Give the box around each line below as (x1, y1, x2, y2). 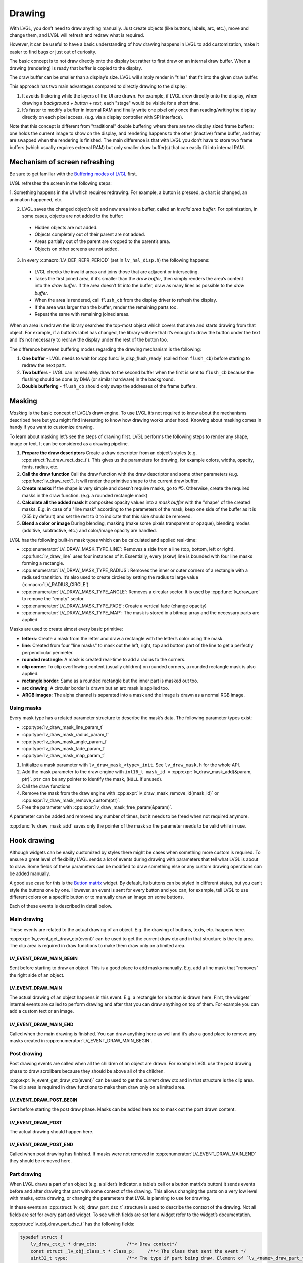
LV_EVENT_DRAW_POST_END (9, 1142, 73, 1148)
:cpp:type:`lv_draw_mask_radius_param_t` (22, 732, 109, 738)
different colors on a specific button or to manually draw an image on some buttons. (9, 894, 184, 900)
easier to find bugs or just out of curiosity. (9, 48, 97, 55)
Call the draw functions (22, 783, 71, 789)
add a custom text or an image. (9, 1008, 74, 1014)
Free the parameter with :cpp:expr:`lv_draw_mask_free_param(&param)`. (22, 804, 173, 810)
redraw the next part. (22, 362, 66, 368)
